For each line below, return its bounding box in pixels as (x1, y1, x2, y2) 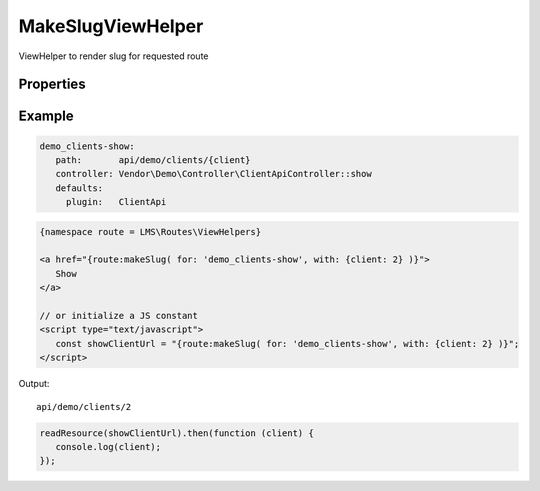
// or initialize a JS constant (39, 310, 199, 322)
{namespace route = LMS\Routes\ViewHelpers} (39, 226, 262, 237)
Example (18, 108, 74, 125)
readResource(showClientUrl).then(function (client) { (39, 427, 314, 439)
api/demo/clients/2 (36, 401, 132, 412)
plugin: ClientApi (65, 196, 167, 208)
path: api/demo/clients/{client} (55, 154, 251, 165)
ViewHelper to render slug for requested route (18, 50, 209, 62)
